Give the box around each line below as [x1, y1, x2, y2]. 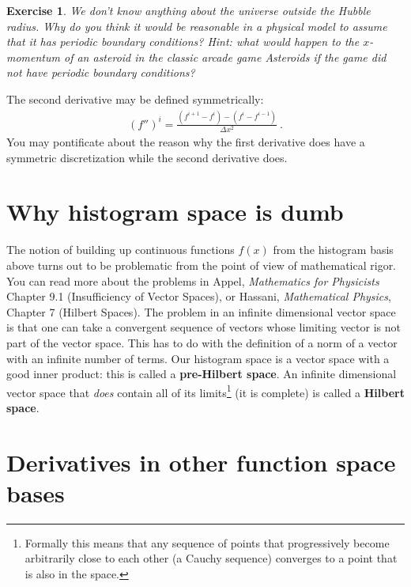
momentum [6, 48, 60, 65]
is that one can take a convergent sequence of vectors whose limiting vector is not [6, 319, 401, 335]
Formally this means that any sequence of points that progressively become [25, 534, 390, 551]
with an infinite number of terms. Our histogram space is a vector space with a [6, 350, 390, 366]
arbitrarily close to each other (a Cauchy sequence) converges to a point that [25, 550, 398, 566]
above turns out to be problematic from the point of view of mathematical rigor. [6, 256, 397, 273]
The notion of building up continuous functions [6, 241, 235, 258]
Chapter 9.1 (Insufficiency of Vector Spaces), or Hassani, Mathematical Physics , [6, 288, 391, 305]
